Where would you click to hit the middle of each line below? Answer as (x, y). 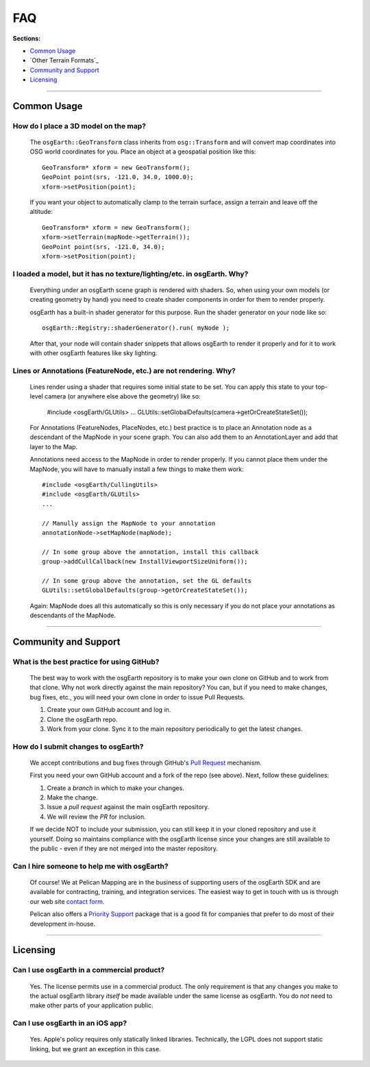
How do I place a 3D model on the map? (79, 125)
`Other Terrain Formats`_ (64, 60)
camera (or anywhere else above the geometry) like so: (123, 396)
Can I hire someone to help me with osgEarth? (90, 866)
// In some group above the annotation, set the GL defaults (147, 580)
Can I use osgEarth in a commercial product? (89, 970)
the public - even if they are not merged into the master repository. (124, 849)
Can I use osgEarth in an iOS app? (70, 1023)
